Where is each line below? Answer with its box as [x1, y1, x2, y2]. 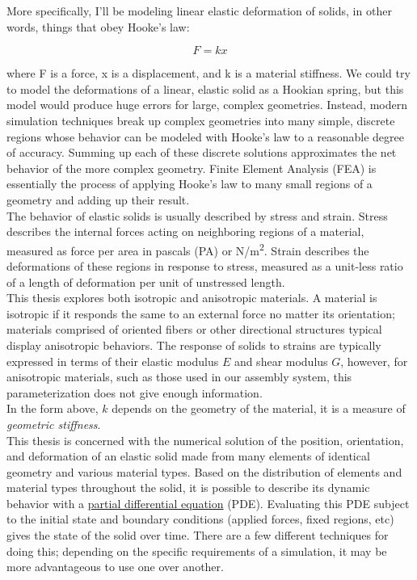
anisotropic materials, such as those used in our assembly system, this [6, 368, 352, 385]
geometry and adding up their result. [6, 191, 190, 208]
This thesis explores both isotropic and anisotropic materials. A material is [6, 289, 377, 306]
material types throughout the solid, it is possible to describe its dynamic [6, 479, 370, 496]
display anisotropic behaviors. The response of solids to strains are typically [6, 336, 381, 353]
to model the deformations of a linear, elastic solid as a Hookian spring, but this [6, 80, 404, 97]
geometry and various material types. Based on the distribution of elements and [6, 463, 402, 480]
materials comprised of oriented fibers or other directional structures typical [6, 321, 382, 338]
